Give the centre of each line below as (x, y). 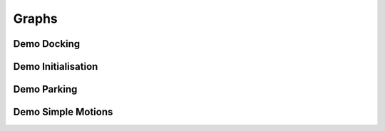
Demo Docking (47, 44)
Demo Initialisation (56, 67)
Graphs (36, 19)
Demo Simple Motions (63, 112)
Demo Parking (45, 89)
